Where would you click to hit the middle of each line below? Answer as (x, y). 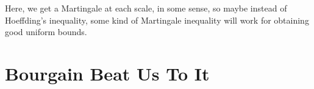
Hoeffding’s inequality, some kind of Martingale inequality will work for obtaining (157, 20)
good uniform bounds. (46, 32)
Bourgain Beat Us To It (107, 73)
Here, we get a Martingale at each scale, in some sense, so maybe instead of (146, 8)
